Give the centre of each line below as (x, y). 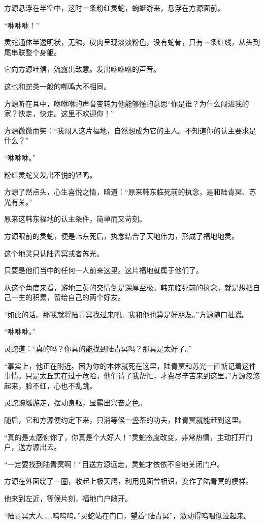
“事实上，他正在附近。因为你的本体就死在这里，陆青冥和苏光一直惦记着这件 (130, 365)
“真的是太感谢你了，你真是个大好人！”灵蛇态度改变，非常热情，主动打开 (125, 437)
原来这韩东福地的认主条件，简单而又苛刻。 (75, 219)
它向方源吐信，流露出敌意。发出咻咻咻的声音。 (82, 69)
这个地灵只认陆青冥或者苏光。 (54, 253)
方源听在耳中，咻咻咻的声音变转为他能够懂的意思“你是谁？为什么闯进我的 (127, 103)
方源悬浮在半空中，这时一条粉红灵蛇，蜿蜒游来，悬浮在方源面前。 (114, 8)
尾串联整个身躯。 (32, 52)
